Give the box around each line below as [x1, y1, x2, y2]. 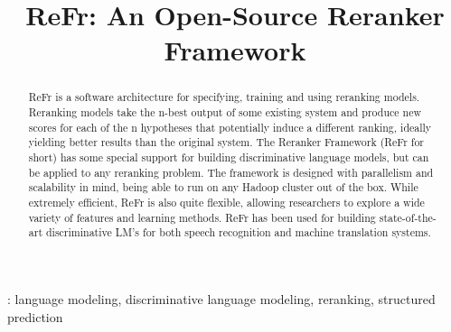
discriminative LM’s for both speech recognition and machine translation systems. [45, 225, 431, 240]
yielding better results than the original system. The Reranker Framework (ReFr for [28, 134, 425, 150]
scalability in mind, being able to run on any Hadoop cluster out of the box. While [28, 180, 418, 195]
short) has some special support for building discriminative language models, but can [28, 149, 429, 164]
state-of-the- [379, 209, 437, 225]
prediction [7, 307, 63, 326]
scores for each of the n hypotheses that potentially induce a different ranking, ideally [28, 119, 432, 134]
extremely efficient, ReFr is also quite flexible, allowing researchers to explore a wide [28, 194, 425, 209]
